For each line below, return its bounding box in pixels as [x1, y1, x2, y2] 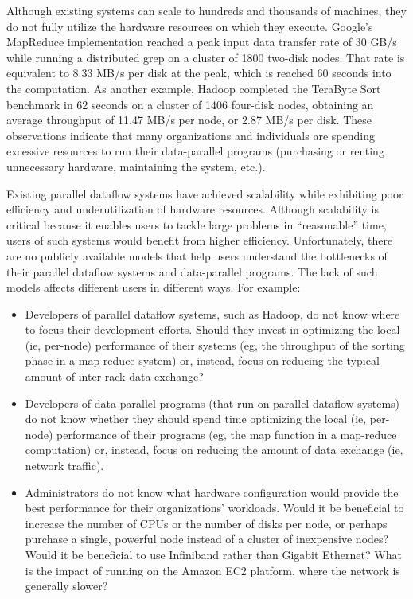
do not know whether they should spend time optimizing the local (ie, [25, 410, 367, 427]
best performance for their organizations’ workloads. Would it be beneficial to [25, 499, 404, 516]
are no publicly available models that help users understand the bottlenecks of [6, 247, 388, 264]
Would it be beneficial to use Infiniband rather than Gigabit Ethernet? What [25, 546, 402, 562]
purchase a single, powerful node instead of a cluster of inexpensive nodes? [25, 530, 389, 547]
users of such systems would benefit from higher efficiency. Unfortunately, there [6, 232, 393, 249]
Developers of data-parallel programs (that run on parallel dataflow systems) [25, 394, 400, 411]
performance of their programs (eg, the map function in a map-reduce [56, 425, 397, 442]
